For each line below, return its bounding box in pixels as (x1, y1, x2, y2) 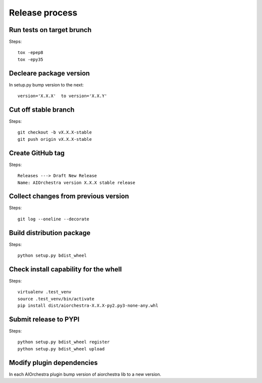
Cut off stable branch (9, 105, 75, 114)
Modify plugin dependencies (9, 358, 98, 366)
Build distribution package (9, 229, 91, 237)
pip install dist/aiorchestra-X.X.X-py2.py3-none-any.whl (17, 303, 159, 308)
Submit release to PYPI (9, 316, 80, 323)
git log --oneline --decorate (17, 216, 90, 222)
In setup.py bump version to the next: (9, 82, 84, 87)
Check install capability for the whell (9, 265, 122, 273)
